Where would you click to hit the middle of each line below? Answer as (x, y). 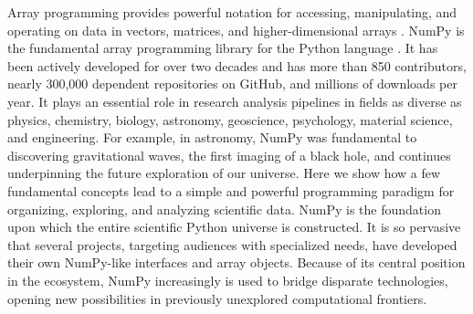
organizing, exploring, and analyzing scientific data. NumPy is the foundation (224, 209)
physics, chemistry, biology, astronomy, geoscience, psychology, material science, (230, 119)
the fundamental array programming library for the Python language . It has (223, 48)
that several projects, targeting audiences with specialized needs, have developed (232, 244)
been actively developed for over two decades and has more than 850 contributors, (237, 65)
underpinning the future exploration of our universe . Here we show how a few (224, 173)
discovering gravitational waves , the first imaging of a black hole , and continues (229, 155)
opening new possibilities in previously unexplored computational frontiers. (217, 298)
